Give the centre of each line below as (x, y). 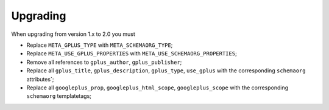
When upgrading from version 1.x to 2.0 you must (73, 34)
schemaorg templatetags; (59, 96)
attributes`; (40, 79)
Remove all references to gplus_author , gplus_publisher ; (104, 62)
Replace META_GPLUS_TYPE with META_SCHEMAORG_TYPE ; (100, 45)
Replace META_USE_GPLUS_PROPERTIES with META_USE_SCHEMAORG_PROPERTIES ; (132, 53)
